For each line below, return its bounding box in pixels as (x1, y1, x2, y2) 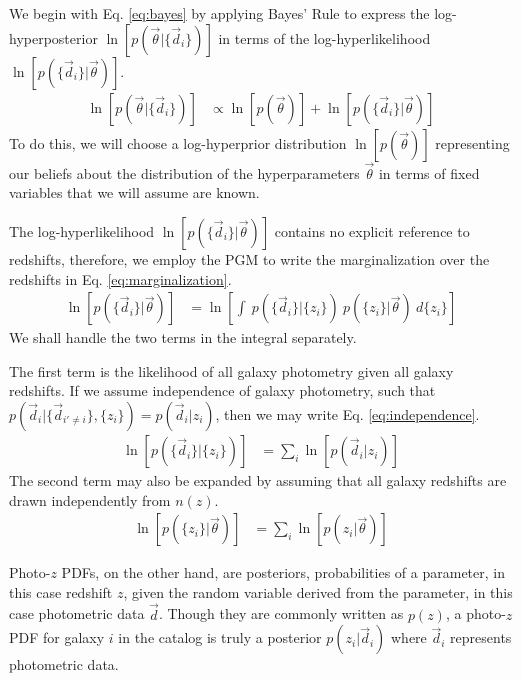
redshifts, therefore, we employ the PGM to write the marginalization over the (9, 249, 490, 270)
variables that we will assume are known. (9, 182, 260, 203)
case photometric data (9, 603, 145, 624)
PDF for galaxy (9, 627, 105, 648)
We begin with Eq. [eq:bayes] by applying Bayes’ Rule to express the (9, 3, 430, 23)
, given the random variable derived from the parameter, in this (123, 581, 513, 602)
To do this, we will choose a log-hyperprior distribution (9, 132, 347, 153)
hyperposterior (9, 27, 98, 48)
